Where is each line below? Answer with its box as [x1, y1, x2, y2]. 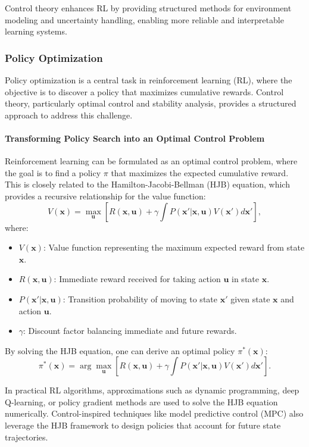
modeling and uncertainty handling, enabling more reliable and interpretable [5, 13, 284, 26]
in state [232, 273, 259, 285]
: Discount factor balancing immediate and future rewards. [23, 324, 237, 337]
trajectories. [5, 430, 48, 443]
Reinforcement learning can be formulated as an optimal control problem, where [5, 155, 298, 167]
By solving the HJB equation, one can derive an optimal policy [5, 344, 235, 357]
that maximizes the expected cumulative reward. [111, 166, 289, 179]
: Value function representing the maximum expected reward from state [43, 241, 305, 254]
